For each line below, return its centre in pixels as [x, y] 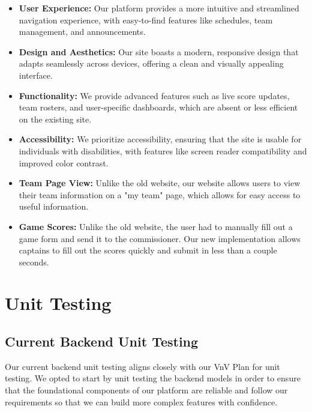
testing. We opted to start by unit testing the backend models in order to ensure [153, 378]
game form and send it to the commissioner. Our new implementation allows [160, 238]
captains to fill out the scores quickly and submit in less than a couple [148, 250]
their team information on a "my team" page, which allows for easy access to [160, 194]
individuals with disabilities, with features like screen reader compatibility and [163, 150]
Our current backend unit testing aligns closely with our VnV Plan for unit [142, 366]
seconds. [34, 262]
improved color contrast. [64, 162]
